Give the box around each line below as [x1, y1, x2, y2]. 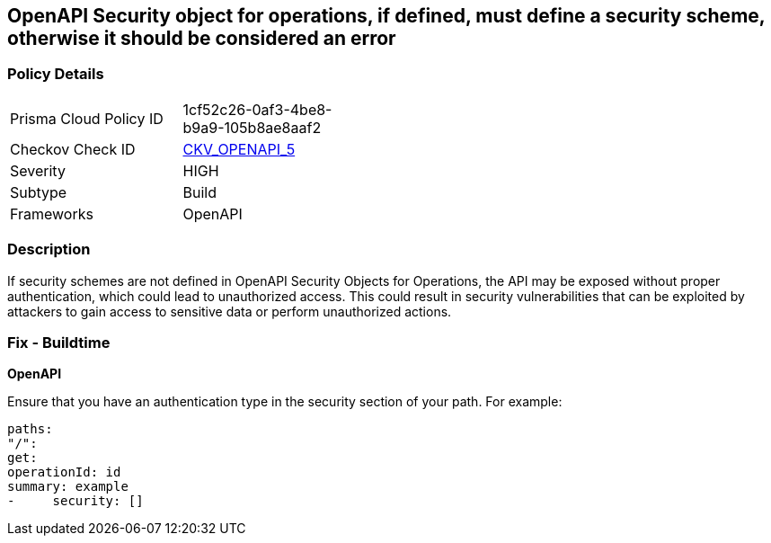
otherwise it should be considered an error [7, 27, 396, 49]
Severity [10, 161, 66, 180]
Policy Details [7, 65, 104, 84]
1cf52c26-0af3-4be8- [182, 100, 332, 119]
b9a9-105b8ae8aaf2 [182, 118, 322, 137]
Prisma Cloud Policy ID [10, 109, 164, 128]
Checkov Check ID [10, 139, 136, 158]
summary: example [7, 479, 128, 494]
